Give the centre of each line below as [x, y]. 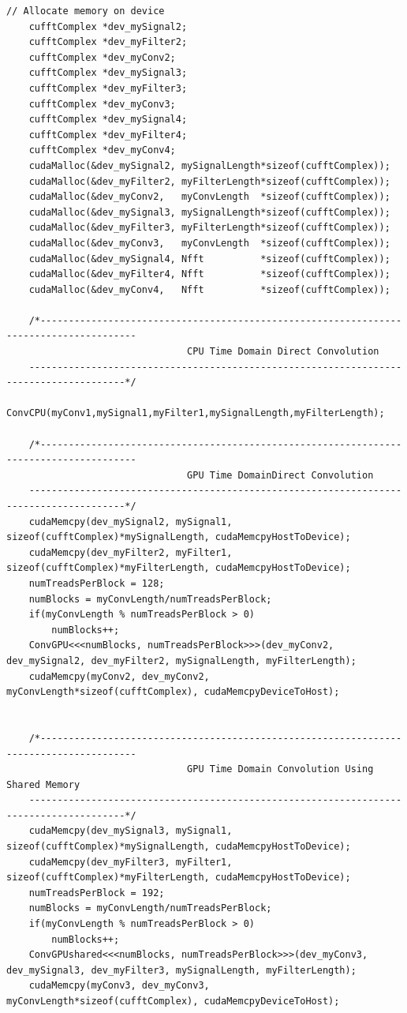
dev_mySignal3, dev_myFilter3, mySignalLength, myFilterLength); [181, 970]
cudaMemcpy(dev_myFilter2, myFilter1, [131, 552]
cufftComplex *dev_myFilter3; [108, 88]
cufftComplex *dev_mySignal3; [108, 73]
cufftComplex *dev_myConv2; [102, 57]
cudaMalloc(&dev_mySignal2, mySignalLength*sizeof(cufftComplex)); [209, 165]
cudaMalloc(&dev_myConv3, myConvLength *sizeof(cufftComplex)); [209, 243]
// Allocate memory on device [86, 11]
